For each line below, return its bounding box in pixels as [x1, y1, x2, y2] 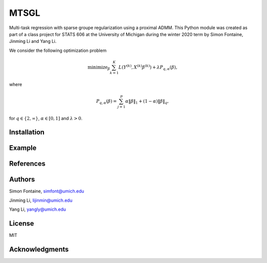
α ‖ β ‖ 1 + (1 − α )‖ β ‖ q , [125, 98, 169, 105]
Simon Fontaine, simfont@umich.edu [9, 188, 84, 194]
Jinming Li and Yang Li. [9, 38, 57, 44]
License [9, 220, 34, 228]
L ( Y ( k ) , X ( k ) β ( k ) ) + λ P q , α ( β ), [118, 64, 178, 71]
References [9, 159, 45, 168]
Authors [9, 175, 35, 184]
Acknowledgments [9, 245, 69, 254]
